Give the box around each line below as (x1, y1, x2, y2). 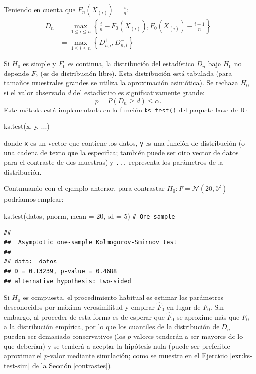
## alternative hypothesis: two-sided (4, 277, 131, 285)
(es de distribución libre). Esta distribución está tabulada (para (40, 68, 232, 78)
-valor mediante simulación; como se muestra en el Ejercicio (47, 350, 228, 361)
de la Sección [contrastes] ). (32, 360, 112, 370)
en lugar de (167, 302, 201, 312)
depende (4, 68, 29, 78)
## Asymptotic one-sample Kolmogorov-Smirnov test (4, 239, 177, 246)
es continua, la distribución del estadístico (68, 58, 195, 69)
